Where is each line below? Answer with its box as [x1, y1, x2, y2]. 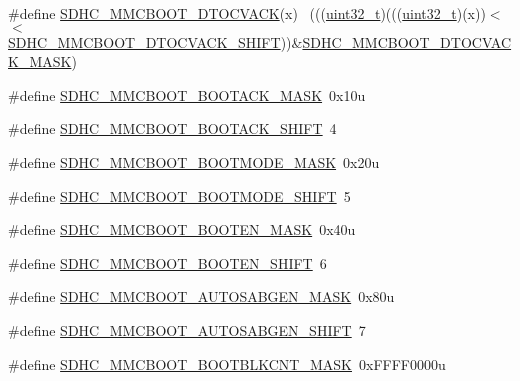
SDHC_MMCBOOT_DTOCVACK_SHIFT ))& [8, 31, 303, 52]
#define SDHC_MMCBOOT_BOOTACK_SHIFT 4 [8, 118, 337, 139]
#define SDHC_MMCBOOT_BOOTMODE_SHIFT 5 [8, 185, 351, 206]
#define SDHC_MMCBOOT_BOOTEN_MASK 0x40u [8, 219, 356, 240]
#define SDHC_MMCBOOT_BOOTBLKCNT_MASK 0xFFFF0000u [8, 353, 446, 374]
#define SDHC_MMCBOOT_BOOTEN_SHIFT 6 [8, 252, 327, 273]
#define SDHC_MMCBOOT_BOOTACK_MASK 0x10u [8, 84, 366, 105]
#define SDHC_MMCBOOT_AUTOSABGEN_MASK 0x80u [8, 286, 395, 307]
